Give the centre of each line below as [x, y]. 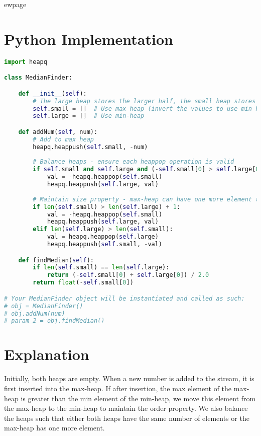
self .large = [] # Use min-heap [89, 116]
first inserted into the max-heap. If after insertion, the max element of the [118, 388]
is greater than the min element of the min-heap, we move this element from [138, 398]
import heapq [26, 62]
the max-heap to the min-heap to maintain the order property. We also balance [126, 408]
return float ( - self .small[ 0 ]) [83, 283]
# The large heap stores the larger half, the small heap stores [144, 101]
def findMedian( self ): [56, 260]
